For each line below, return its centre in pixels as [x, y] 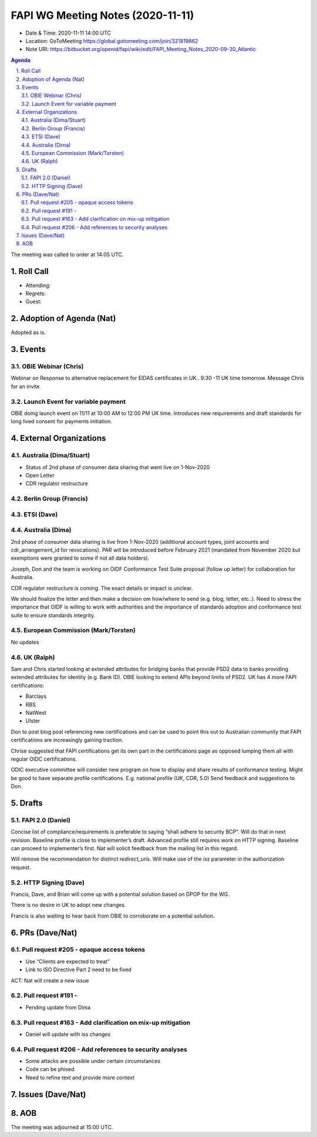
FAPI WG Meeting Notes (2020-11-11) [102, 15]
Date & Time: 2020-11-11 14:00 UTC [68, 33]
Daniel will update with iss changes [68, 1034]
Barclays [36, 696]
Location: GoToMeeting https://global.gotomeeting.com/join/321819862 [112, 41]
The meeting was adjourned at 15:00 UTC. [62, 1127]
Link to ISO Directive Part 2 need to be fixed [79, 969]
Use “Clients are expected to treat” [68, 961]
